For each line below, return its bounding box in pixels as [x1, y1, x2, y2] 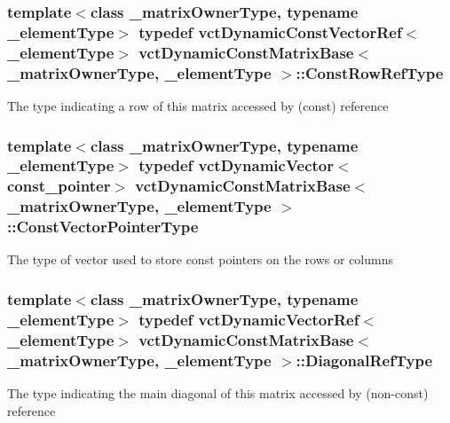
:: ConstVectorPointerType [7, 215, 199, 238]
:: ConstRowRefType [296, 61, 444, 83]
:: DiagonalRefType [296, 349, 433, 371]
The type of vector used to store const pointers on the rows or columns [7, 250, 393, 269]
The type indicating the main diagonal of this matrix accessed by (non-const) [7, 384, 429, 403]
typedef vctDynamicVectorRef [138, 308, 359, 330]
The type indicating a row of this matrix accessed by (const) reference [7, 96, 389, 114]
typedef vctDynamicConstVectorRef [138, 20, 402, 43]
